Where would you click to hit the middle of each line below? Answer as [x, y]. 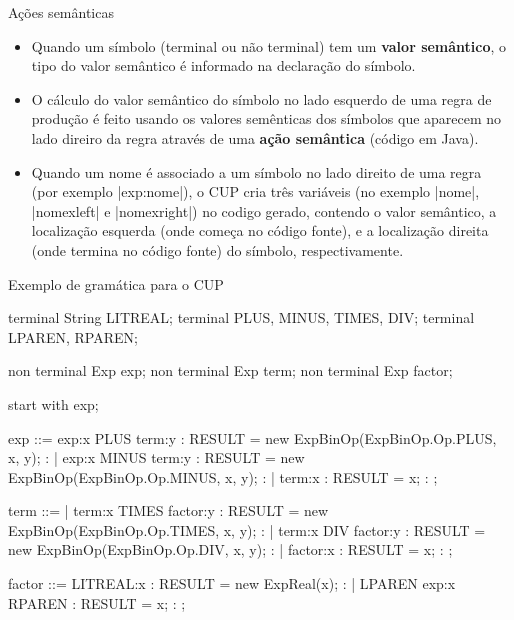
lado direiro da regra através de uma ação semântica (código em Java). [255, 137]
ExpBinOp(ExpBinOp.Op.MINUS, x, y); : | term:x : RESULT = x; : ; [223, 476]
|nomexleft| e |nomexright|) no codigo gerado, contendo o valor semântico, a [264, 210]
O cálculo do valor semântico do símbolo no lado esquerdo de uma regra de [261, 98]
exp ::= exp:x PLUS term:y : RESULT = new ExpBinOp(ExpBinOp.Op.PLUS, [252, 437]
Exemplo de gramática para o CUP [116, 283]
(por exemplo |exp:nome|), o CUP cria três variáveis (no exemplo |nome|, [255, 191]
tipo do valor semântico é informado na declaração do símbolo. [223, 65]
